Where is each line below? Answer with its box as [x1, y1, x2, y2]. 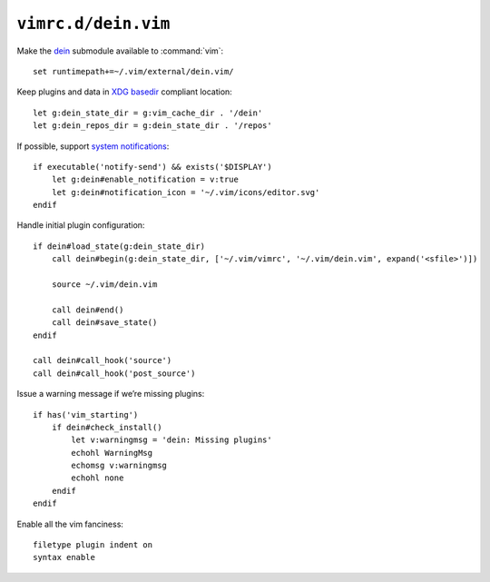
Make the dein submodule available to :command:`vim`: [16, 45, 224, 56]
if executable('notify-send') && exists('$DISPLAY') [33, 162, 272, 172]
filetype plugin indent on [33, 540, 153, 550]
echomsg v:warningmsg [71, 460, 168, 471]
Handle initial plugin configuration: [16, 220, 145, 231]
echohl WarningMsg [71, 448, 153, 458]
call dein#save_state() [51, 318, 158, 328]
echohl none [71, 473, 124, 483]
